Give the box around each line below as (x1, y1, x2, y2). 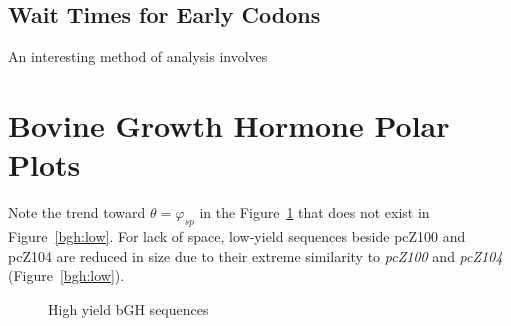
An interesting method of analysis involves (8, 46, 268, 67)
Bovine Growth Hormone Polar (8, 104, 450, 145)
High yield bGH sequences (48, 298, 209, 319)
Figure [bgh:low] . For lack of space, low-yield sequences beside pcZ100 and (8, 225, 466, 246)
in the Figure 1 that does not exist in (199, 202, 430, 223)
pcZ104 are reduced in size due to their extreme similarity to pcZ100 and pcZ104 (8, 245, 503, 266)
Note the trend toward (8, 202, 146, 223)
